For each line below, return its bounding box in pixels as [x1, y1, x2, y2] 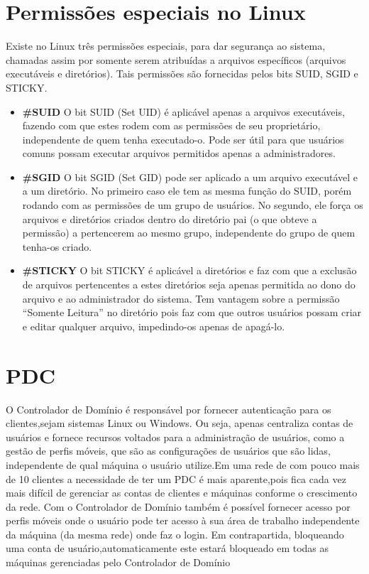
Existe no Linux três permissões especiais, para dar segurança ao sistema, [6, 38, 326, 53]
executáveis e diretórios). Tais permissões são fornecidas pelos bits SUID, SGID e [6, 66, 358, 81]
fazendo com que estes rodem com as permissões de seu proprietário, [22, 118, 321, 133]
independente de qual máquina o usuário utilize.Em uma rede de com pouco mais [6, 457, 360, 472]
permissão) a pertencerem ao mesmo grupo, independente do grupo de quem [22, 225, 356, 240]
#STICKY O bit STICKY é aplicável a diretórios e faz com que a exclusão [22, 263, 357, 278]
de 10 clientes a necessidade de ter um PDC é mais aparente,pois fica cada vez [6, 471, 346, 486]
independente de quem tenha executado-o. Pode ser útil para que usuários [22, 131, 344, 146]
